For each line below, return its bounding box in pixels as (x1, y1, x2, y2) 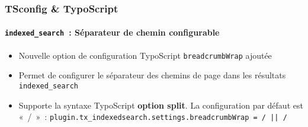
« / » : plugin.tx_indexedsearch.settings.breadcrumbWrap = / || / (18, 110, 287, 123)
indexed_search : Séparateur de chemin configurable (5, 26, 220, 39)
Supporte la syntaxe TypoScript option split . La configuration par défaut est (18, 99, 303, 111)
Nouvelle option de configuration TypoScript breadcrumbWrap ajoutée (18, 49, 272, 61)
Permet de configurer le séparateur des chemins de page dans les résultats (18, 69, 286, 81)
